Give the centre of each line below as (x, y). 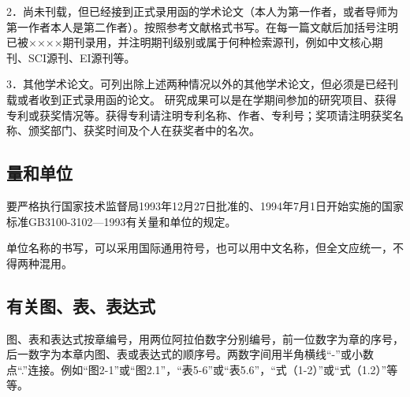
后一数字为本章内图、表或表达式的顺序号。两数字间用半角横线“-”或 (179, 354)
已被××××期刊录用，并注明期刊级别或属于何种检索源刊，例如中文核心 (189, 42)
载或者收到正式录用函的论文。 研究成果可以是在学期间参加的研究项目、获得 (201, 99)
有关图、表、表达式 (81, 305)
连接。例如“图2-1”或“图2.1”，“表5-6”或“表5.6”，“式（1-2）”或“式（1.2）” (207, 369)
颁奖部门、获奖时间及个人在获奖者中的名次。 (144, 130)
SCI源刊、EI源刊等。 (82, 57)
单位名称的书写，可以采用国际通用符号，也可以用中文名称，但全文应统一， (199, 248)
